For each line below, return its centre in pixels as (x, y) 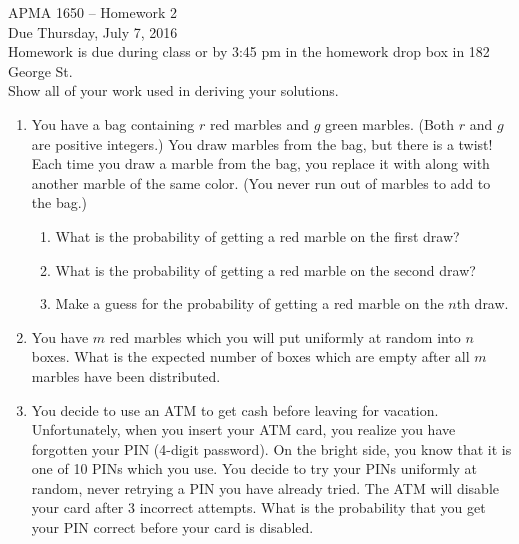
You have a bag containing (113, 123)
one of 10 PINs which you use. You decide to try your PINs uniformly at (254, 468)
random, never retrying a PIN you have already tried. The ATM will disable (265, 487)
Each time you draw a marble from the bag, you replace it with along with (260, 163)
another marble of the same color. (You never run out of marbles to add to (261, 182)
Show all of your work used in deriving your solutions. (173, 90)
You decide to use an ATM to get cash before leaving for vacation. (235, 409)
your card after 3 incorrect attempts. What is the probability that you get (258, 507)
